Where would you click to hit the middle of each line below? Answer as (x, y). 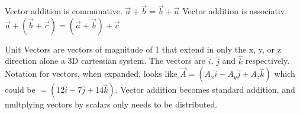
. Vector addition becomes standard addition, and (205, 89)
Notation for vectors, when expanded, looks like (91, 74)
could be (20, 89)
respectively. (267, 61)
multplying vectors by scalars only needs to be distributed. (111, 104)
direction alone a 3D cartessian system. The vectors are (105, 61)
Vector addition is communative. (64, 11)
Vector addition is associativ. (235, 11)
